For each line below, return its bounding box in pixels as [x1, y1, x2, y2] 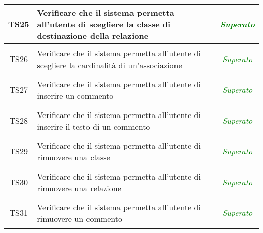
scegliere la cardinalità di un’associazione [37, 59, 182, 71]
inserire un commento [37, 89, 114, 101]
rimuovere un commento [37, 212, 122, 224]
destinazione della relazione [37, 30, 149, 41]
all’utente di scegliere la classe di [37, 18, 171, 30]
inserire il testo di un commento [37, 120, 150, 132]
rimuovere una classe [37, 151, 110, 163]
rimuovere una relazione [37, 182, 121, 194]
